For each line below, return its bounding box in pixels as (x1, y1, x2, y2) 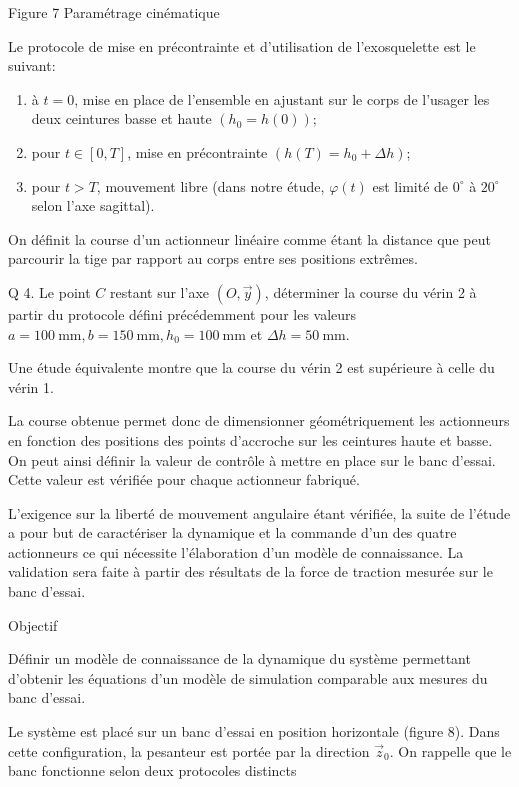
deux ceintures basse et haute (31, 108, 212, 129)
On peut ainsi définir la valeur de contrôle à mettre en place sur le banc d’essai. (8, 449, 496, 470)
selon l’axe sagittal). (31, 195, 155, 216)
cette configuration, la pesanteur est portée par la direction (8, 740, 370, 761)
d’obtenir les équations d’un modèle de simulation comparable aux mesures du (8, 667, 488, 688)
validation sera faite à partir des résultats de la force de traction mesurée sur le (8, 561, 493, 582)
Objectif (8, 614, 58, 635)
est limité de (372, 175, 449, 196)
